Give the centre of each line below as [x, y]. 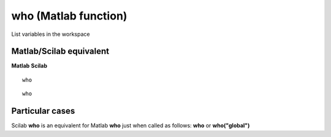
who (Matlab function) [69, 16]
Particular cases [43, 111]
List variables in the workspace [51, 34]
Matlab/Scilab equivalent [60, 51]
